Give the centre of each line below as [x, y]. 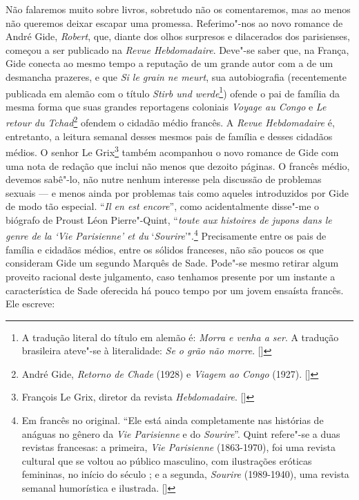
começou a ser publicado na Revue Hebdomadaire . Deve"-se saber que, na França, [177, 49]
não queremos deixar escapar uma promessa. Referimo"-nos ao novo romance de [174, 22]
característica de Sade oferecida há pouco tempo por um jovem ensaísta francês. [175, 290]
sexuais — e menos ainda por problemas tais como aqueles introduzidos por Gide [177, 192]
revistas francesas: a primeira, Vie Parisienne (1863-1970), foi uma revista [178, 447]
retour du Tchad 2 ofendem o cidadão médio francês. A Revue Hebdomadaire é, [170, 122]
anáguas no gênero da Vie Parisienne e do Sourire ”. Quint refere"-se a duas [181, 433]
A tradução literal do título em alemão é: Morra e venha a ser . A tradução [180, 337]
